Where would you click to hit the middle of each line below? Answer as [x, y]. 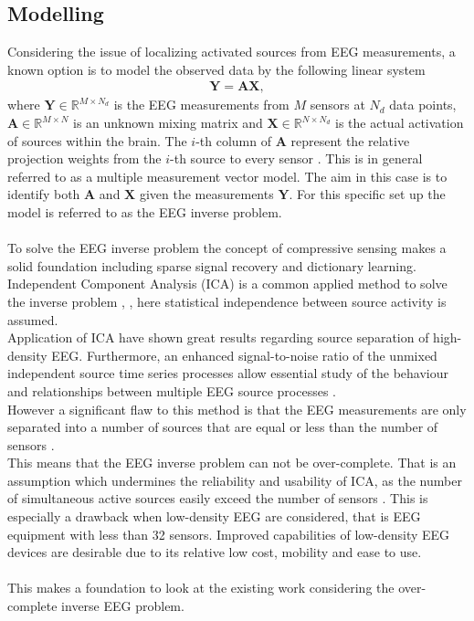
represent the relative [350, 140]
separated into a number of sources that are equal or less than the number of [223, 427]
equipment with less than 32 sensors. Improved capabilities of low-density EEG [229, 534]
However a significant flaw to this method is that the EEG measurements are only [237, 409]
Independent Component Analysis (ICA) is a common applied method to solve [227, 284]
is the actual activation [400, 123]
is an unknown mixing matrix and [168, 123]
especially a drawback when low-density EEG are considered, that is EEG [214, 516]
